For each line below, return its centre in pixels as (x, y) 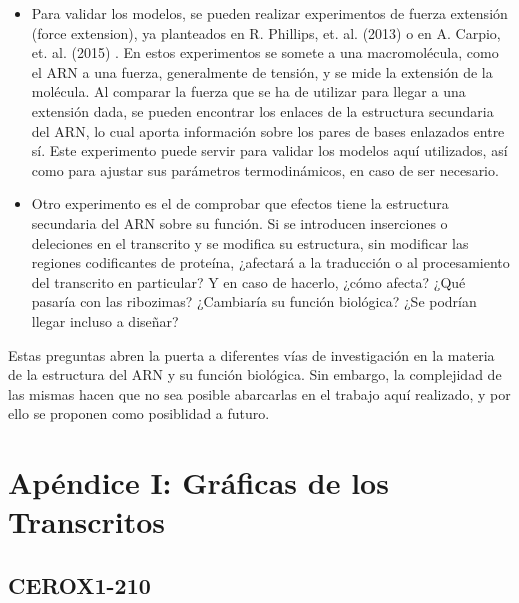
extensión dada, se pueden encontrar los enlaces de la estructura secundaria (262, 110)
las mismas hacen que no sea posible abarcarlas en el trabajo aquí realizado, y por (259, 393)
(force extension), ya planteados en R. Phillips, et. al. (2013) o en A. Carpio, (266, 32)
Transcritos (87, 521)
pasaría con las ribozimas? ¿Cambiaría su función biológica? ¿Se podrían (254, 301)
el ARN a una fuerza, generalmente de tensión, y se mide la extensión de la (262, 71)
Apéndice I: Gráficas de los (198, 482)
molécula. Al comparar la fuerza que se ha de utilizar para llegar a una (248, 91)
